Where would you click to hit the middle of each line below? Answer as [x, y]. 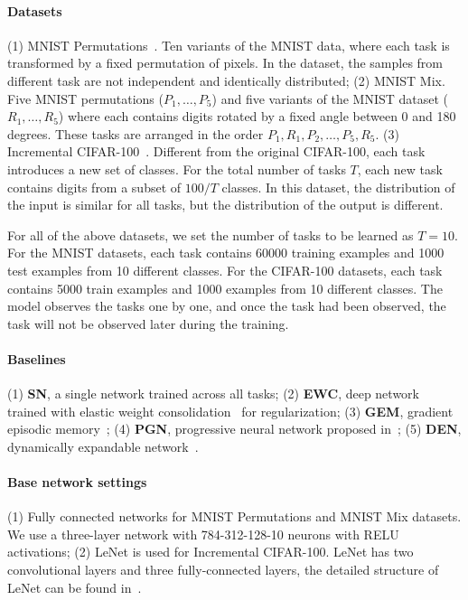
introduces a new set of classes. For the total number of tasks [177, 169]
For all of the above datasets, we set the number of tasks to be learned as [211, 234]
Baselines [37, 358]
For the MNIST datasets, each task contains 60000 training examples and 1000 [226, 253]
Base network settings [77, 482]
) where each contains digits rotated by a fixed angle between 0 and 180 [257, 116]
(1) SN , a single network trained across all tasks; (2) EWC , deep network [213, 394]
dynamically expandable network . [103, 446]
